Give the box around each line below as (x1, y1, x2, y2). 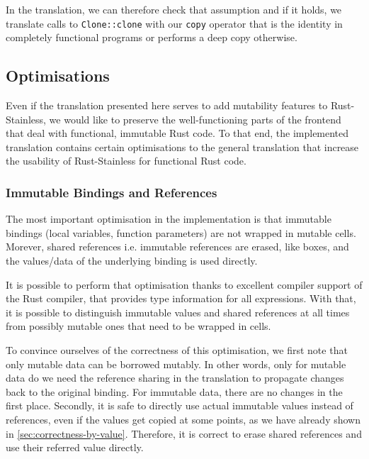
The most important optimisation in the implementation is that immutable (6, 211, 331, 226)
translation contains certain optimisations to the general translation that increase (6, 139, 359, 154)
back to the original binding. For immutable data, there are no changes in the (6, 384, 343, 399)
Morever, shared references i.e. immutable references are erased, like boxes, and (6, 239, 349, 254)
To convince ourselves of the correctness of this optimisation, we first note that (6, 342, 348, 357)
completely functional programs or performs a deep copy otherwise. (6, 30, 297, 45)
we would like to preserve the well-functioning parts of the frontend (49, 111, 341, 126)
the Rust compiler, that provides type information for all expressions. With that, (6, 291, 356, 306)
